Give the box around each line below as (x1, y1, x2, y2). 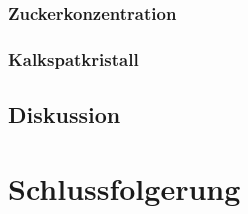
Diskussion (8, 99, 121, 130)
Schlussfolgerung (8, 167, 241, 208)
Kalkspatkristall (8, 46, 139, 71)
